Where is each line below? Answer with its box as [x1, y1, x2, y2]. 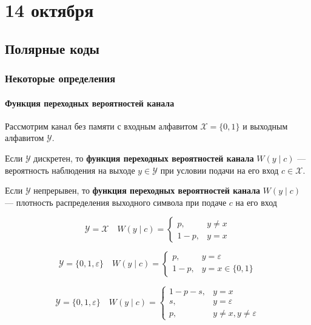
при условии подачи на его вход [160, 163, 279, 176]
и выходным [242, 119, 288, 132]
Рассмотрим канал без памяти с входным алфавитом [5, 119, 198, 132]
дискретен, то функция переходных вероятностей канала [33, 151, 254, 164]
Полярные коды [5, 39, 99, 57]
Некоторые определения [5, 71, 115, 86]
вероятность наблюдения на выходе [5, 163, 135, 176]
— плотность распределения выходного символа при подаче [5, 195, 227, 208]
